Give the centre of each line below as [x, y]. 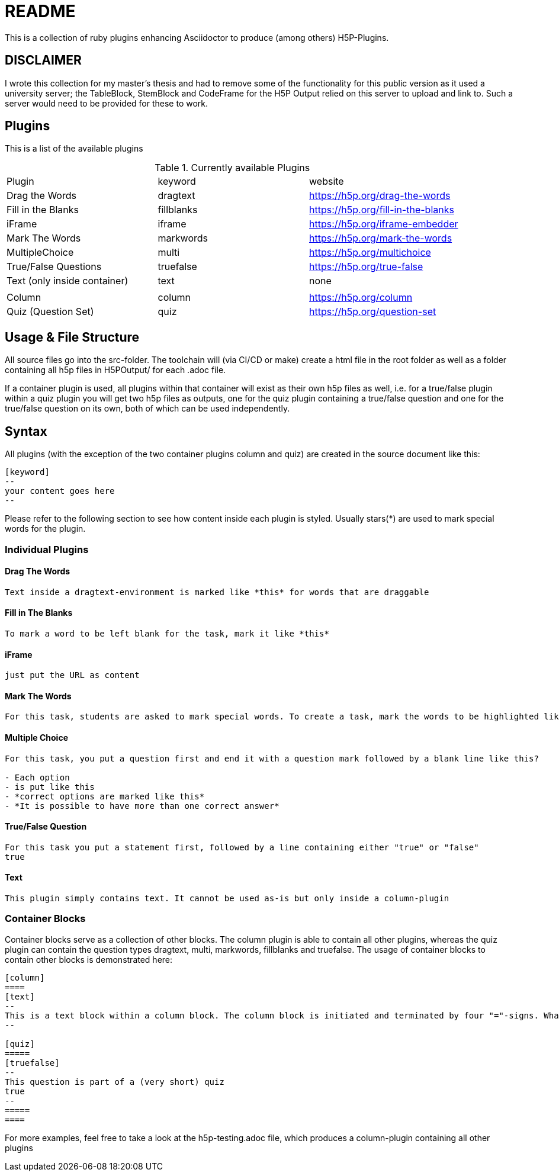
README [40, 11]
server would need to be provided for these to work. [107, 103]
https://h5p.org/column [361, 298]
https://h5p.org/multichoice [370, 253]
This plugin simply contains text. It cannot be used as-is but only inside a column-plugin [227, 899]
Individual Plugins [47, 549]
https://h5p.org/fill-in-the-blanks [382, 210]
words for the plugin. [45, 529]
